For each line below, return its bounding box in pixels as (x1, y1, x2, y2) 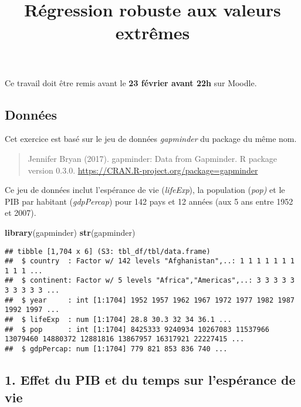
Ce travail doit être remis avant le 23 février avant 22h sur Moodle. (5, 76, 257, 89)
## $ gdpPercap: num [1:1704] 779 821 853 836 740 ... (5, 345, 228, 354)
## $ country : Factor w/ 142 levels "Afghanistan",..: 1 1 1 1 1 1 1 (5, 257, 295, 266)
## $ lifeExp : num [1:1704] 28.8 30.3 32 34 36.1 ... (5, 316, 232, 324)
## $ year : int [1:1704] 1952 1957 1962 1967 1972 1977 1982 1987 (5, 296, 295, 304)
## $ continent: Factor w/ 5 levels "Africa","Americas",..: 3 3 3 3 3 (5, 276, 295, 285)
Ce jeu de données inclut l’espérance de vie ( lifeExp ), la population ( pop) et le (5, 184, 285, 196)
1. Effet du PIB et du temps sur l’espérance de (5, 371, 296, 389)
